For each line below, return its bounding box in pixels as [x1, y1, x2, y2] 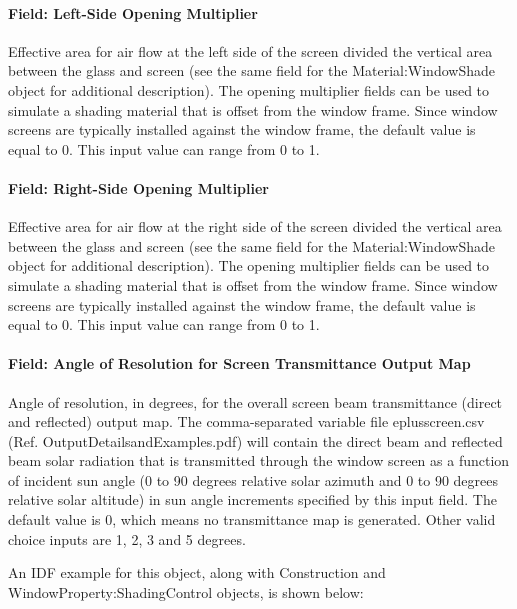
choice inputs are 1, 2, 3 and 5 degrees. [8, 528, 246, 549]
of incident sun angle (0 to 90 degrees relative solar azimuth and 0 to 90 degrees [8, 469, 499, 490]
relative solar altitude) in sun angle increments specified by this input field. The [8, 489, 497, 510]
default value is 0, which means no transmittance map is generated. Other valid [8, 509, 496, 530]
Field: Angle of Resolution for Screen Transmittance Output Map [8, 353, 471, 374]
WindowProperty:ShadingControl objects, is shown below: [8, 581, 364, 602]
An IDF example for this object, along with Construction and [8, 562, 386, 583]
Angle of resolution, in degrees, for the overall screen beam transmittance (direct [8, 391, 503, 412]
